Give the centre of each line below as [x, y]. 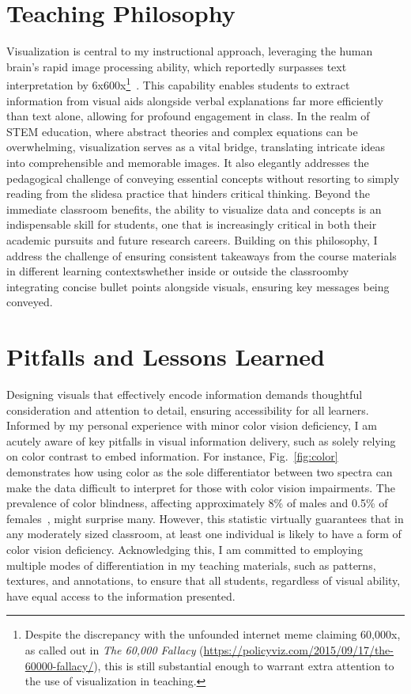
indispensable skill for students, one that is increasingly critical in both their [192, 224]
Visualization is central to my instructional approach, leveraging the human [190, 51]
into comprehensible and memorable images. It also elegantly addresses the [188, 162]
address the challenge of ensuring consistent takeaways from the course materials [202, 255]
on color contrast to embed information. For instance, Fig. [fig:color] [172, 456]
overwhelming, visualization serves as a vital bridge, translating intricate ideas [196, 147]
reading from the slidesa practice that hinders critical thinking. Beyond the [188, 193]
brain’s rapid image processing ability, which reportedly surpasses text [177, 66]
